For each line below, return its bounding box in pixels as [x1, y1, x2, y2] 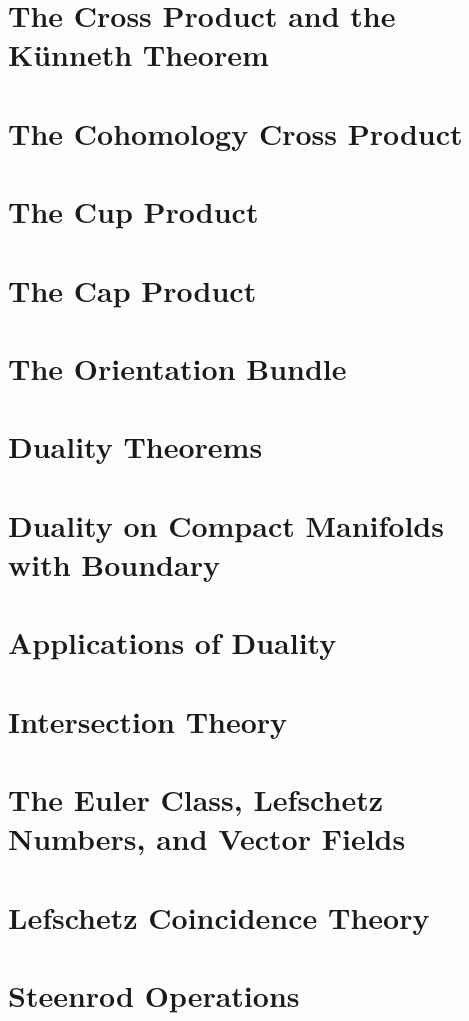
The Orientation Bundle [8, 347, 347, 388]
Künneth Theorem [8, 34, 269, 75]
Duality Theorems [8, 426, 263, 467]
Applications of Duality [8, 622, 337, 663]
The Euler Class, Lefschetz [8, 778, 384, 819]
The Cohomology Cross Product [8, 112, 463, 153]
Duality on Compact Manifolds [8, 504, 444, 545]
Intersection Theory [8, 700, 288, 741]
